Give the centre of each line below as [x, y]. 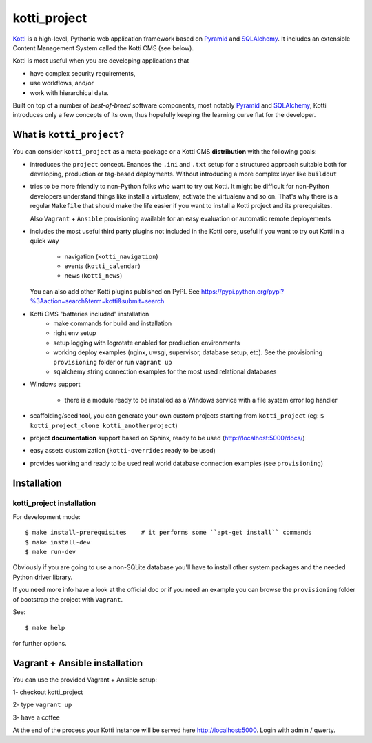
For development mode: [46, 516]
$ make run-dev [51, 552]
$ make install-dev [58, 542]
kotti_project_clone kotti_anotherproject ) [104, 425]
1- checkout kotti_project [48, 692]
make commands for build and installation [113, 323]
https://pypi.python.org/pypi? [242, 291]
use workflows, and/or [62, 83]
